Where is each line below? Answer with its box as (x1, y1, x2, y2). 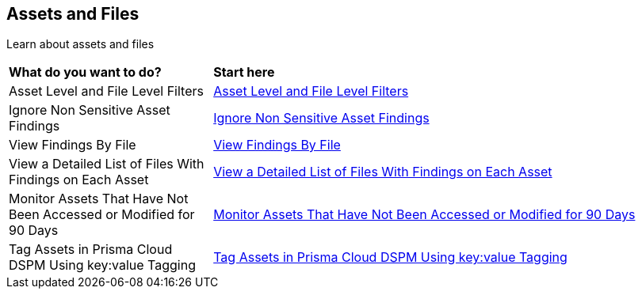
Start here (213, 64, 275, 81)
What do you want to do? (9, 64, 162, 81)
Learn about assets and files (6, 37, 155, 51)
